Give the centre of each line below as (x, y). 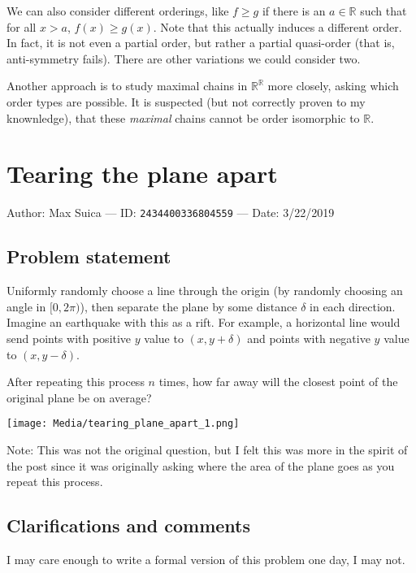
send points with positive (69, 338)
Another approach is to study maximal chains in (127, 86)
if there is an (294, 11)
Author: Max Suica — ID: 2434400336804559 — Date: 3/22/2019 (171, 213)
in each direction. (353, 306)
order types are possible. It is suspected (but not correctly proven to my (186, 101)
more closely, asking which (333, 86)
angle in (26, 306)
